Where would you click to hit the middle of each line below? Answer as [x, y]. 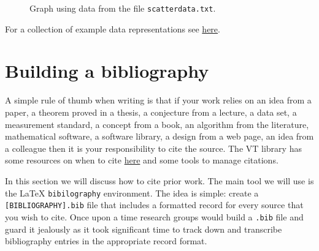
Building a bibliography [107, 71]
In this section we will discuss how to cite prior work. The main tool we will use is [159, 180]
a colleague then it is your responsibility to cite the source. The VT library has [153, 148]
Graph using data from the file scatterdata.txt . [123, 8]
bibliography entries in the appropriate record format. [106, 241]
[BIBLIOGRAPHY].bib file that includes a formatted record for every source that [154, 205]
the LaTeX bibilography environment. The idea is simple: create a [132, 193]
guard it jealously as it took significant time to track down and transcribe [144, 229]
